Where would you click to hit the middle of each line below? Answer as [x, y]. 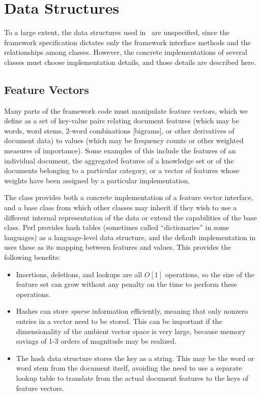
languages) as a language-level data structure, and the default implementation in [130, 237]
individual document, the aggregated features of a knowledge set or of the [119, 160]
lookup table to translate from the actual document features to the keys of [132, 377]
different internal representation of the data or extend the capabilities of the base [131, 217]
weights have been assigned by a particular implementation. [97, 180]
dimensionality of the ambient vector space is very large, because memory [131, 331]
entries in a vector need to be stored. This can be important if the [119, 321]
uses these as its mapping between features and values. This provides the [118, 247]
